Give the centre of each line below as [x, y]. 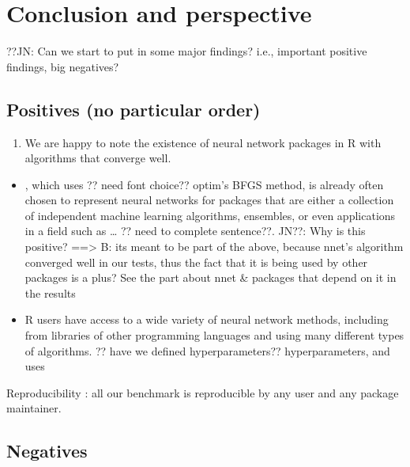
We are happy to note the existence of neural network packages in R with [203, 142]
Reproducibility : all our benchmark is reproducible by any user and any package [203, 392]
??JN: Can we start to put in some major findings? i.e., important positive [187, 51]
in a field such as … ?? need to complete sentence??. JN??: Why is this [195, 231]
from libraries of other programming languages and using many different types [214, 335]
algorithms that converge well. [98, 158]
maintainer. [34, 408]
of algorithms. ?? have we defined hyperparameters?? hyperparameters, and [207, 350]
